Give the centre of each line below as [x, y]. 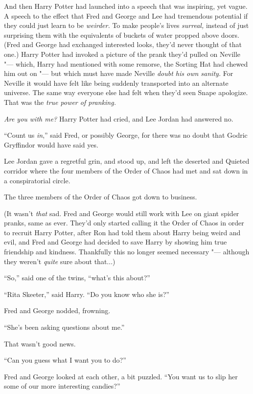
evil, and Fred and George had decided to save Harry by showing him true [115, 242]
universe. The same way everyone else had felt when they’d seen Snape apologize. [126, 92]
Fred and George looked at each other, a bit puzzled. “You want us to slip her [121, 376]
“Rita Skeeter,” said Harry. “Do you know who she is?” [87, 294]
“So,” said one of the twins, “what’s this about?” [77, 278]
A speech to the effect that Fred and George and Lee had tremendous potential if [126, 15]
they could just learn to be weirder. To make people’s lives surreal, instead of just [126, 25]
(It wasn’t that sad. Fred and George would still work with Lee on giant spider [122, 213]
